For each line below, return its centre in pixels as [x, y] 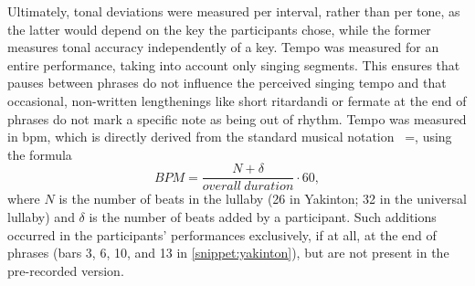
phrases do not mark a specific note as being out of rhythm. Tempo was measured [237, 118]
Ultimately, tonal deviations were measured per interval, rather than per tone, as [234, 11]
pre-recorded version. [66, 270]
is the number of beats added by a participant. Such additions [263, 217]
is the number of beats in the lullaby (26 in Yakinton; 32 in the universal [263, 199]
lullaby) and [41, 217]
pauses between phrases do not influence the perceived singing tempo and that [227, 83]
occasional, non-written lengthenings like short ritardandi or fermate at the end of [237, 100]
